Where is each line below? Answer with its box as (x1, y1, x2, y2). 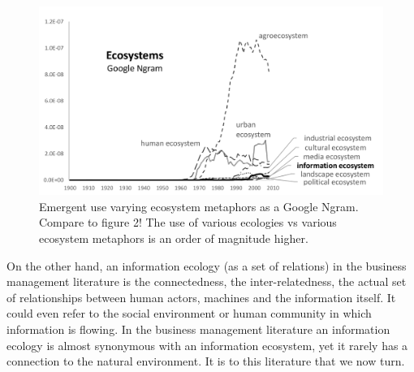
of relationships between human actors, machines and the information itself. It (6, 288, 396, 305)
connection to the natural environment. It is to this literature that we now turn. (6, 353, 405, 370)
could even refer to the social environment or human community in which (6, 305, 372, 322)
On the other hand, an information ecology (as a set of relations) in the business (6, 257, 407, 274)
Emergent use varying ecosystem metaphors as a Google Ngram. (39, 197, 359, 214)
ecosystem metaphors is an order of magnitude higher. (39, 230, 308, 247)
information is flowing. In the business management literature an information (6, 321, 390, 338)
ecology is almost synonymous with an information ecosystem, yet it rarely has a (6, 336, 408, 353)
